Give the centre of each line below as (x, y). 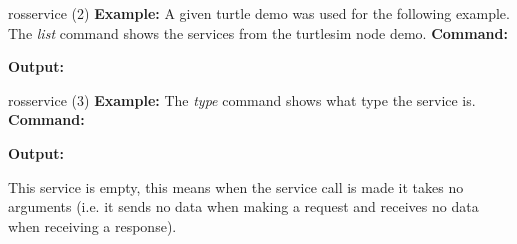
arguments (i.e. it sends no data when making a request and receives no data (243, 206)
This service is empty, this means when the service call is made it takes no (236, 186)
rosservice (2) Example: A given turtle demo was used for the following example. (259, 13)
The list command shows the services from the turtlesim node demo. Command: (258, 32)
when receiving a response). (92, 225)
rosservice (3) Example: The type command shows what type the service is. (242, 99)
